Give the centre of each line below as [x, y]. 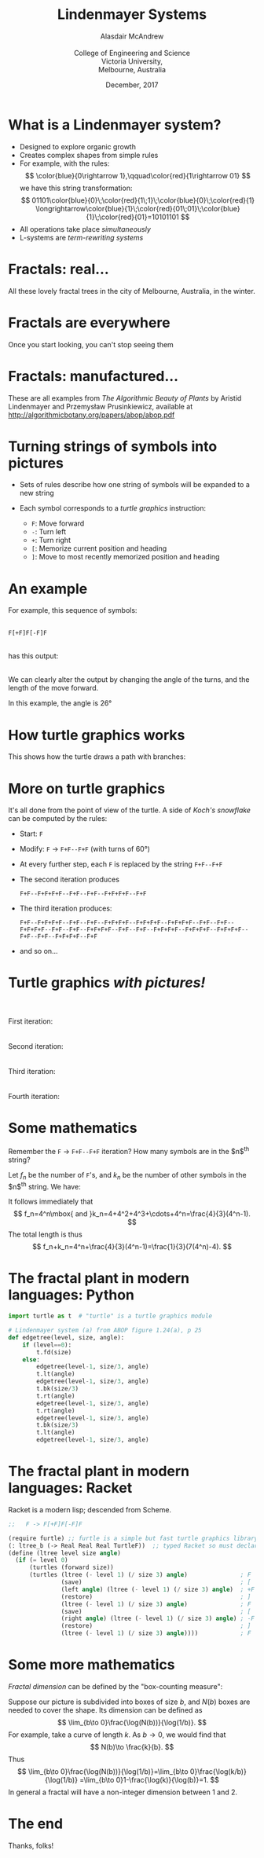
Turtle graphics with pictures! [107, 983]
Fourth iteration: [34, 1097]
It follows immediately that [51, 1202]
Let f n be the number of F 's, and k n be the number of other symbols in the [127, 1176]
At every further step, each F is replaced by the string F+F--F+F [121, 864]
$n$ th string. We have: [44, 1186]
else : [31, 1360]
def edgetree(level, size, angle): [66, 1337]
